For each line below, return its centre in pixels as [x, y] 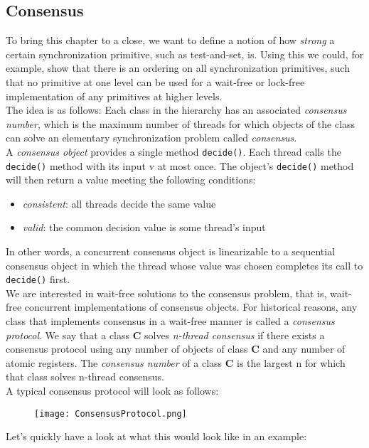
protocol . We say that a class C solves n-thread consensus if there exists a [165, 335]
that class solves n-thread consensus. [85, 377]
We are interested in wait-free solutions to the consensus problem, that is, [166, 293]
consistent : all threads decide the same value [119, 203]
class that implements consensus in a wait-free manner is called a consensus [170, 321]
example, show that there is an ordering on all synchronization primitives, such [178, 68]
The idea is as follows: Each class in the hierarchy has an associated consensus [176, 110]
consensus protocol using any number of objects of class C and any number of [176, 349]
